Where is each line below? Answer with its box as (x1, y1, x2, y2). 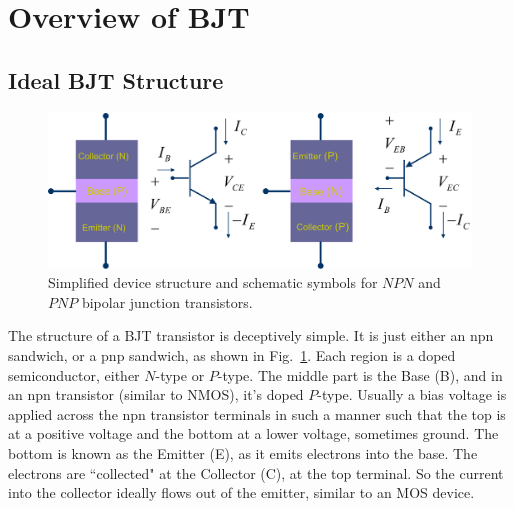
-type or (155, 364, 205, 385)
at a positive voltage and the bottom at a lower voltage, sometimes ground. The (8, 423, 499, 444)
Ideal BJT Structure (8, 64, 224, 95)
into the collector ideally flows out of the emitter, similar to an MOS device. (8, 482, 475, 503)
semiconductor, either (8, 364, 140, 385)
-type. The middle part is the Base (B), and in (217, 364, 503, 385)
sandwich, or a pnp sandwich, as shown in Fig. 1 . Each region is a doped (8, 345, 456, 366)
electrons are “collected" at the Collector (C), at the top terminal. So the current (8, 462, 504, 483)
